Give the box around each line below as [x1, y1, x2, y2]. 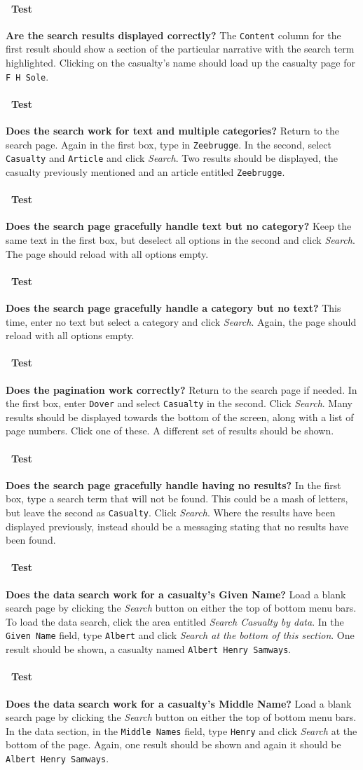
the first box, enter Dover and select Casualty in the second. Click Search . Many [6, 396, 352, 411]
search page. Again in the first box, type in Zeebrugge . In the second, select [6, 137, 331, 151]
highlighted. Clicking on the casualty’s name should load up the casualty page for [6, 55, 355, 70]
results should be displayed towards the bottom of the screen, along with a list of [6, 409, 354, 424]
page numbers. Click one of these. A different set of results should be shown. [6, 423, 334, 438]
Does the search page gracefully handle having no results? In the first [6, 477, 341, 492]
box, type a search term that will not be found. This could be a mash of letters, [6, 491, 348, 506]
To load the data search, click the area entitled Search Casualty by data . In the [6, 614, 344, 628]
